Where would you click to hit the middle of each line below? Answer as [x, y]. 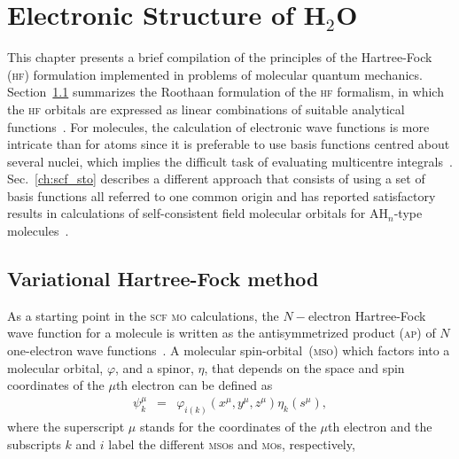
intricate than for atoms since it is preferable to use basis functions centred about [229, 144]
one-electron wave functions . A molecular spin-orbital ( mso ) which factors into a [229, 350]
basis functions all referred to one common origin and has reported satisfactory [222, 195]
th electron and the [380, 427]
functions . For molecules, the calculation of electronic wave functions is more [218, 126]
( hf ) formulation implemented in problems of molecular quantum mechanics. [215, 74]
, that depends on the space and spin [304, 367]
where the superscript [66, 427]
